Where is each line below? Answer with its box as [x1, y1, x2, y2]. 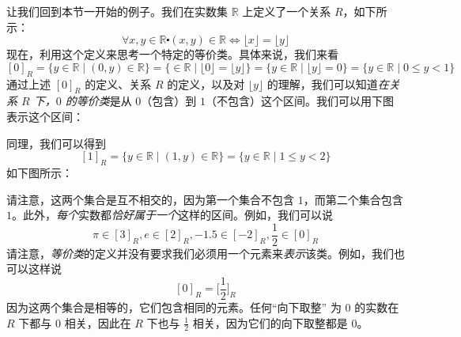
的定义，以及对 [167, 75, 245, 92]
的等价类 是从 [65, 93, 132, 109]
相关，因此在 [64, 314, 131, 331]
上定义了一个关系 [242, 3, 331, 19]
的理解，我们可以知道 [266, 75, 378, 92]
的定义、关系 [85, 75, 152, 92]
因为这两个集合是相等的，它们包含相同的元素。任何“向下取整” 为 [6, 299, 342, 316]
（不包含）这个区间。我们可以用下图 [206, 93, 395, 109]
